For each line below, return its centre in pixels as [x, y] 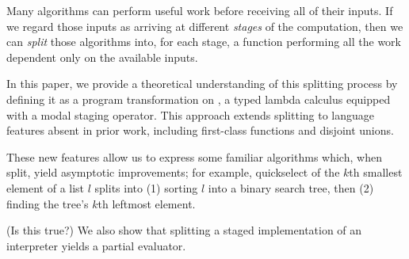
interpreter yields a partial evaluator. [96, 245]
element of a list [46, 187]
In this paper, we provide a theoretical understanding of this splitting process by [202, 84]
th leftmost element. [147, 203]
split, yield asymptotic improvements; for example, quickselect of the [173, 172]
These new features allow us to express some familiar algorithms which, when [194, 156]
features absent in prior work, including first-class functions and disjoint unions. [200, 130]
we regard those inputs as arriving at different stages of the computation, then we [205, 26]
